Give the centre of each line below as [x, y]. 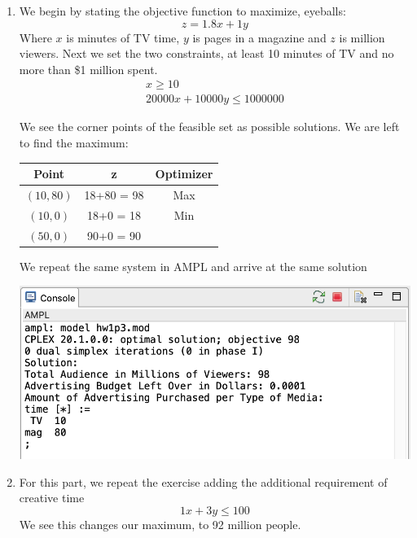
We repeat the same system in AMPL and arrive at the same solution [193, 266]
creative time [52, 498]
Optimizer [184, 174]
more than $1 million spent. [88, 69]
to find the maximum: [74, 143]
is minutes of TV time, [123, 37]
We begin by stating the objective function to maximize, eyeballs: [182, 11]
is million [362, 37]
